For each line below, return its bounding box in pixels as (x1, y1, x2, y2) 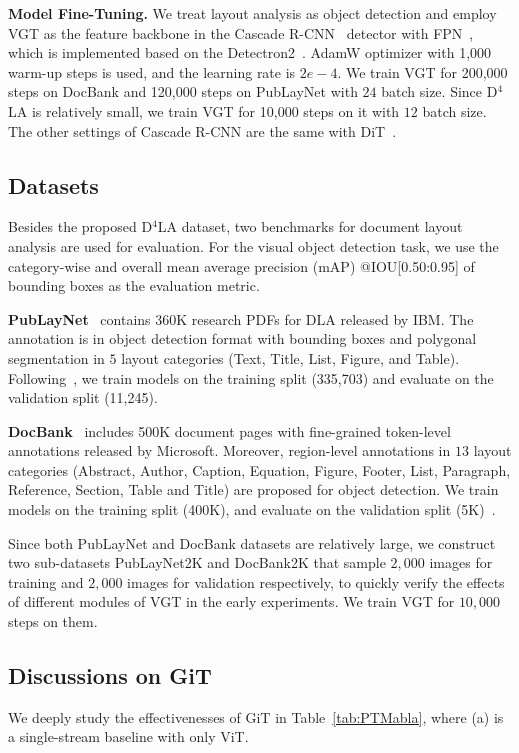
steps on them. (8, 611, 98, 632)
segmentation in (8, 347, 105, 368)
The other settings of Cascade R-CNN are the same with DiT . (8, 120, 397, 141)
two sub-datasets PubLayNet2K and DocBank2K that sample (8, 552, 386, 573)
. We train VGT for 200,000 (337, 61, 508, 82)
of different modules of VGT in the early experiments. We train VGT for (8, 591, 455, 612)
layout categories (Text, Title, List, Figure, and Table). (121, 347, 460, 368)
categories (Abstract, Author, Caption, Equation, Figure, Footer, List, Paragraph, (8, 459, 511, 480)
